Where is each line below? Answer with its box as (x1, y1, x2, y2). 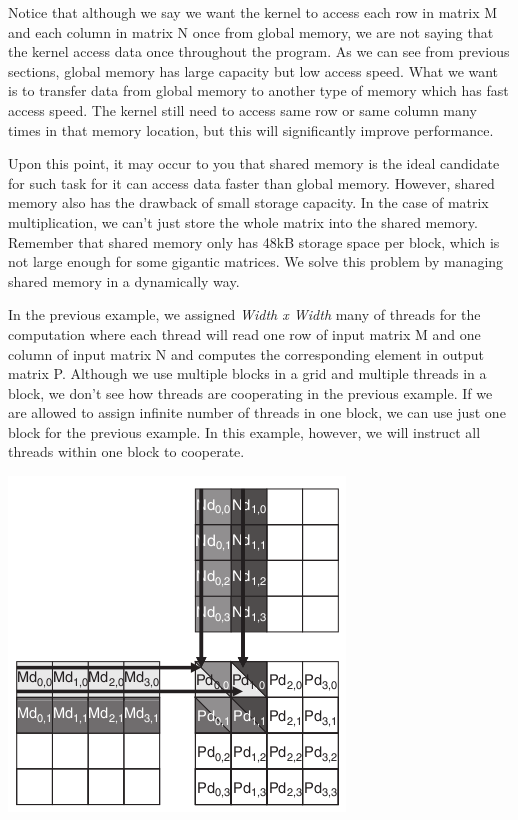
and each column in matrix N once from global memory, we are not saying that (8, 21, 494, 42)
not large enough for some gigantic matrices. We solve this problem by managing (8, 251, 504, 272)
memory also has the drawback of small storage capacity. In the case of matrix (8, 192, 489, 213)
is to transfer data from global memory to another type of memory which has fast (8, 80, 509, 101)
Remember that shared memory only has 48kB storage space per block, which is (8, 231, 500, 252)
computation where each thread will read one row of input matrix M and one (8, 323, 481, 344)
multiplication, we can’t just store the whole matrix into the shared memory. (8, 211, 478, 232)
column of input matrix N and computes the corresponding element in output (8, 343, 484, 364)
